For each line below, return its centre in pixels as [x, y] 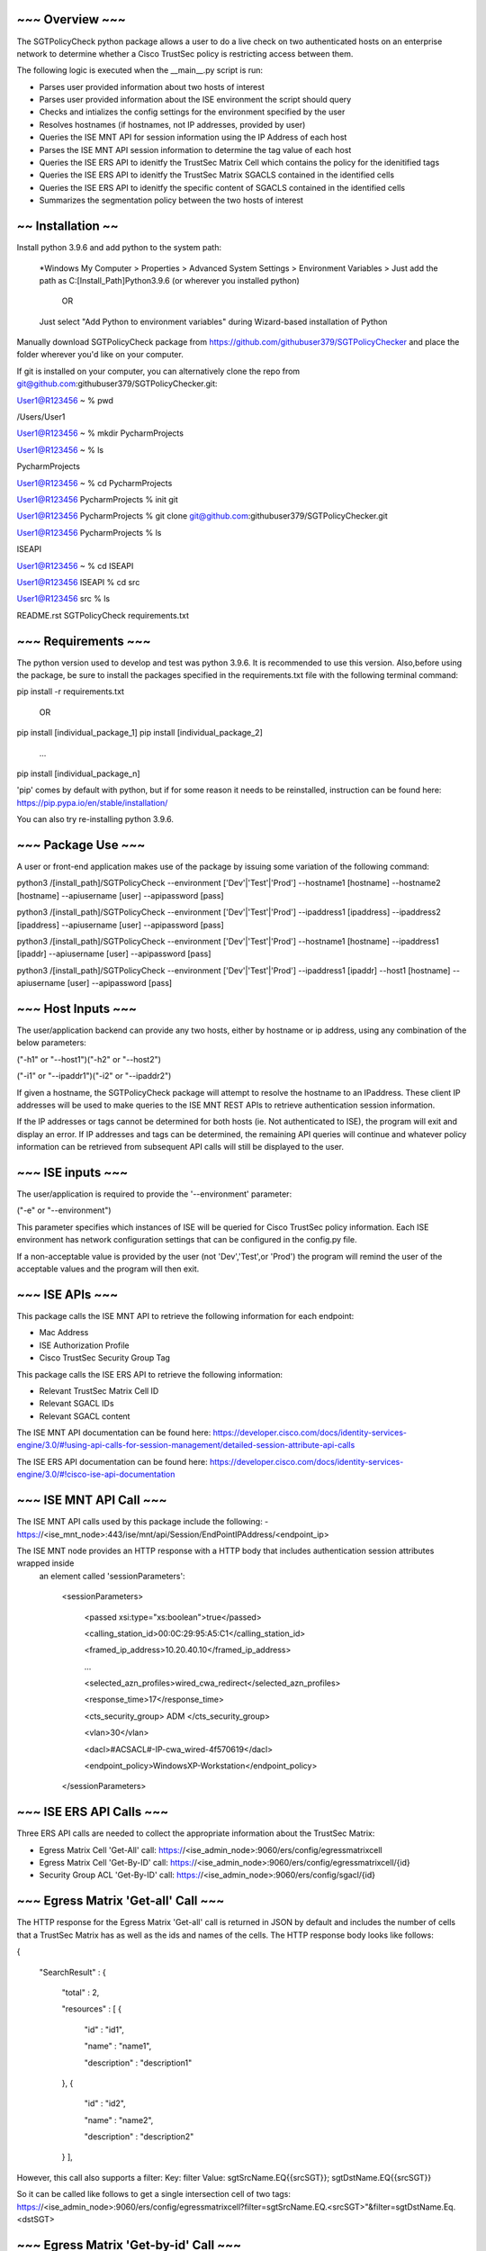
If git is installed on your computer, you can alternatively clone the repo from [158, 371]
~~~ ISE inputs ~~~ [72, 1172]
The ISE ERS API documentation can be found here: [112, 1461]
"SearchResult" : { [73, 1972]
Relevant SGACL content [85, 1416]
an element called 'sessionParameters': [112, 1576]
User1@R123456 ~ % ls [60, 449]
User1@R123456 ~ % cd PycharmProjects [94, 483]
